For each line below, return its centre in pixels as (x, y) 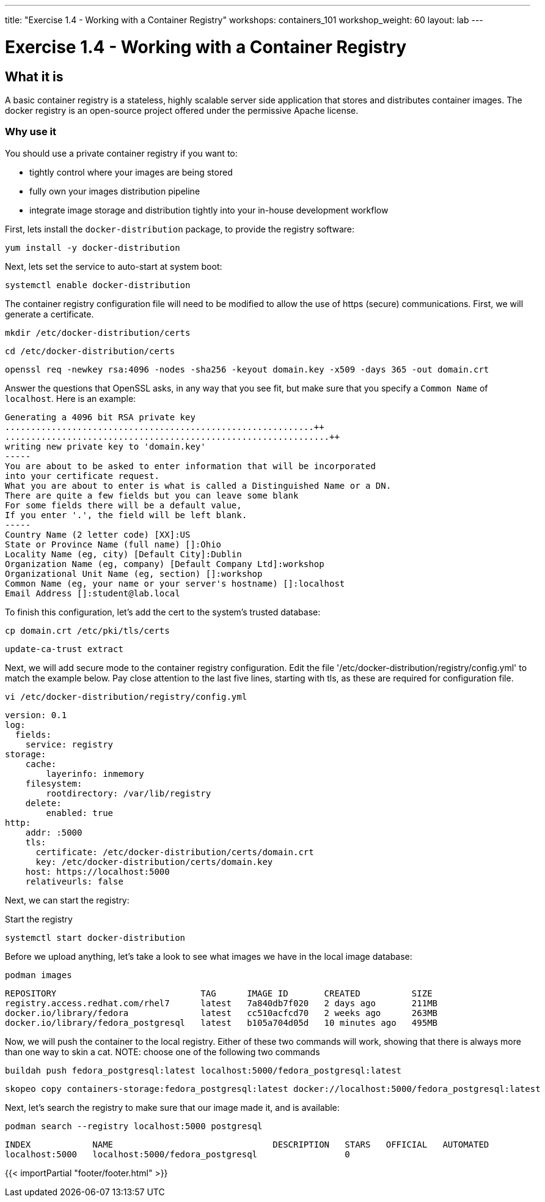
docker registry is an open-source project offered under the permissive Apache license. (182, 110)
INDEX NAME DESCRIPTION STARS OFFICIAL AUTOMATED (247, 1144)
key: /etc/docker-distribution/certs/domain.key (154, 862)
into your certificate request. (82, 476)
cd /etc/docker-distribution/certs (90, 351)
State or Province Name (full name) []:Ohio (113, 544)
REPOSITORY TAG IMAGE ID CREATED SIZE (219, 993)
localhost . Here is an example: (71, 398)
